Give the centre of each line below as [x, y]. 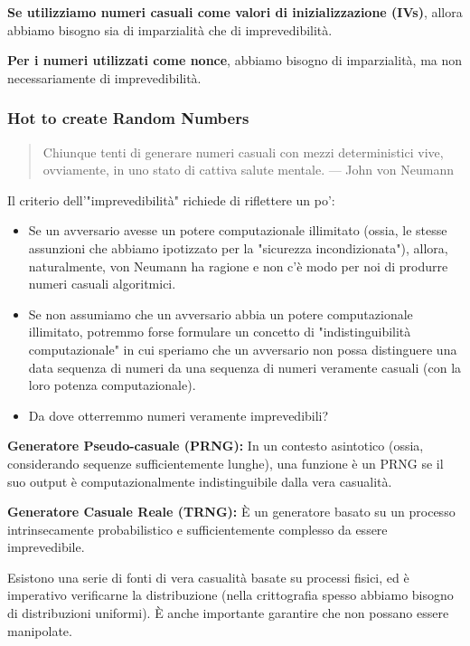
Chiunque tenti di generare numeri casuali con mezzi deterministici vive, [243, 152]
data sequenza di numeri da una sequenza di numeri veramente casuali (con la [245, 367]
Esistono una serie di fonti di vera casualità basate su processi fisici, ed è [208, 577]
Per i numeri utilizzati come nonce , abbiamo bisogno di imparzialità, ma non [235, 60]
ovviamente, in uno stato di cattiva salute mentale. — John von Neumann [248, 170]
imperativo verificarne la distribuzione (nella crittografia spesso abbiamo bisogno [230, 595]
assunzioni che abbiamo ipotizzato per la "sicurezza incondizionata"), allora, [238, 247]
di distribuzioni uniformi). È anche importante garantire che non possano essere [228, 613]
